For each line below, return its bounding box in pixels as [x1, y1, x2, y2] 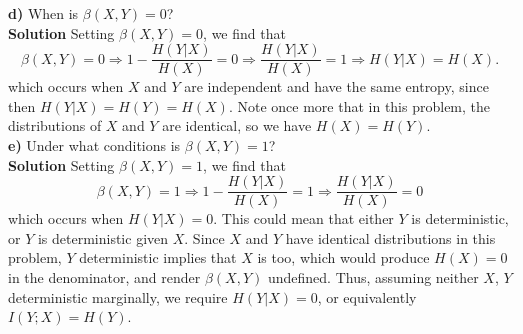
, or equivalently [317, 286, 417, 307]
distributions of [8, 115, 102, 136]
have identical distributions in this [285, 227, 496, 248]
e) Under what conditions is [8, 135, 181, 156]
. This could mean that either [213, 208, 394, 229]
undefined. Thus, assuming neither [267, 267, 479, 288]
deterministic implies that [79, 247, 237, 268]
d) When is [8, 3, 79, 23]
